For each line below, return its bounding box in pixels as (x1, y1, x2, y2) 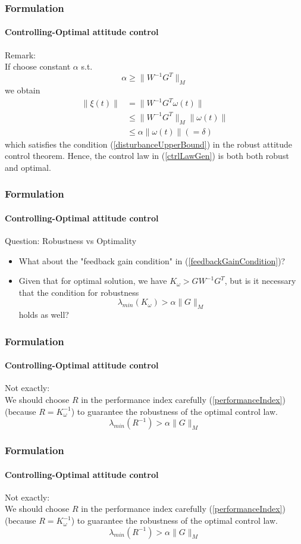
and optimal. (5, 161, 51, 173)
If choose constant (5, 60, 71, 73)
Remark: (5, 48, 36, 61)
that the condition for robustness (18, 286, 139, 298)
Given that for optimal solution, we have (18, 274, 167, 287)
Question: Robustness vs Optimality (5, 235, 137, 247)
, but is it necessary (224, 274, 296, 287)
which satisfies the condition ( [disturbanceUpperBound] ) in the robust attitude (5, 137, 292, 150)
